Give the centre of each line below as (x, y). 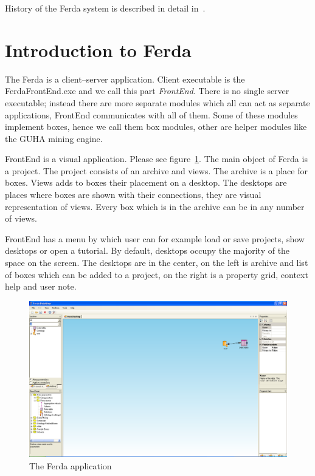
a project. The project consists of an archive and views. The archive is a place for (156, 170)
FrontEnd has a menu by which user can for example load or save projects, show (155, 238)
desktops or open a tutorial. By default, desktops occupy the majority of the (147, 250)
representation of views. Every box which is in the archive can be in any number (155, 206)
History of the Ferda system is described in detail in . (105, 8)
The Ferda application (71, 465)
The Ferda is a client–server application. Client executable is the (125, 79)
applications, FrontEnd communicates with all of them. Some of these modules (151, 114)
